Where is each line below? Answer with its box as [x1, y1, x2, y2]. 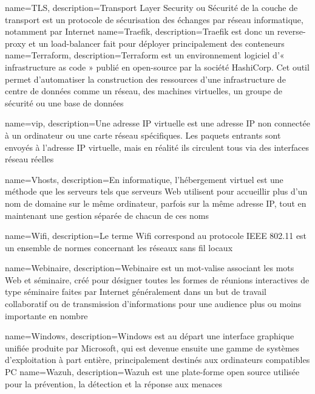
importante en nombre [5, 309, 88, 322]
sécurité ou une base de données [5, 96, 124, 109]
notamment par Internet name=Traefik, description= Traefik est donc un [5, 25, 275, 38]
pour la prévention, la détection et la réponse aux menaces [5, 377, 223, 390]
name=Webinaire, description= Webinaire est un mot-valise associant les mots [5, 261, 294, 274]
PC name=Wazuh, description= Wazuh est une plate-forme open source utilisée [5, 365, 300, 378]
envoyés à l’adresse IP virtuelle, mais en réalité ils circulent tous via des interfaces [5, 140, 310, 153]
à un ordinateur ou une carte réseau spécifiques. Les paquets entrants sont [5, 128, 281, 141]
